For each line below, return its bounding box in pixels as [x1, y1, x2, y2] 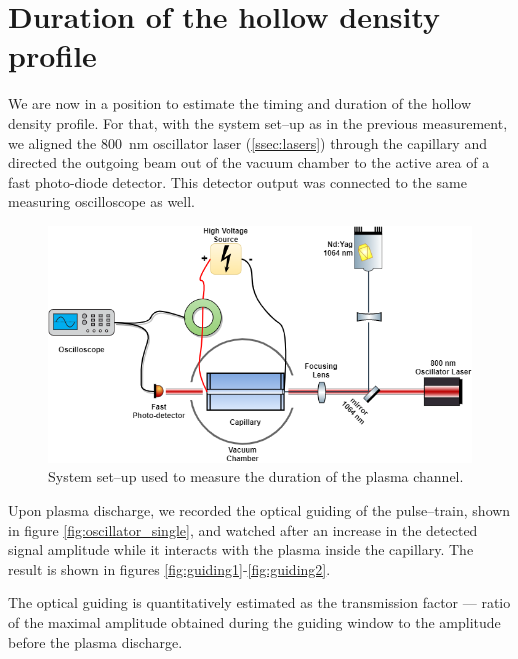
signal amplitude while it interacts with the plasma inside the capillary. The [8, 539, 474, 560]
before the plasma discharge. [8, 631, 183, 652]
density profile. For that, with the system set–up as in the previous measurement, [8, 112, 508, 133]
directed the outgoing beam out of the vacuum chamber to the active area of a [8, 152, 490, 173]
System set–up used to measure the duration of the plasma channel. [48, 466, 464, 487]
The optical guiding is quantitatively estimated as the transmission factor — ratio [8, 592, 511, 613]
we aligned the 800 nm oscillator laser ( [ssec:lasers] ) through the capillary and [8, 132, 487, 153]
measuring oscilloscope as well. [8, 191, 195, 212]
